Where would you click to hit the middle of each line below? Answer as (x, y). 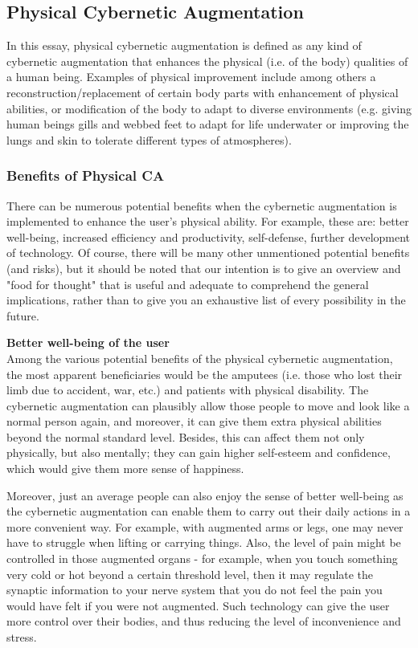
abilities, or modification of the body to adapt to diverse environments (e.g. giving (209, 108)
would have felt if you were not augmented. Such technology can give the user (198, 605)
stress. (22, 637)
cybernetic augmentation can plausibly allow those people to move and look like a (208, 405)
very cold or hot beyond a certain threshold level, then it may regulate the (190, 574)
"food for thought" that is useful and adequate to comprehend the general (188, 284)
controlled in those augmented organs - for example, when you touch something (202, 558)
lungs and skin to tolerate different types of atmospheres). (149, 139)
